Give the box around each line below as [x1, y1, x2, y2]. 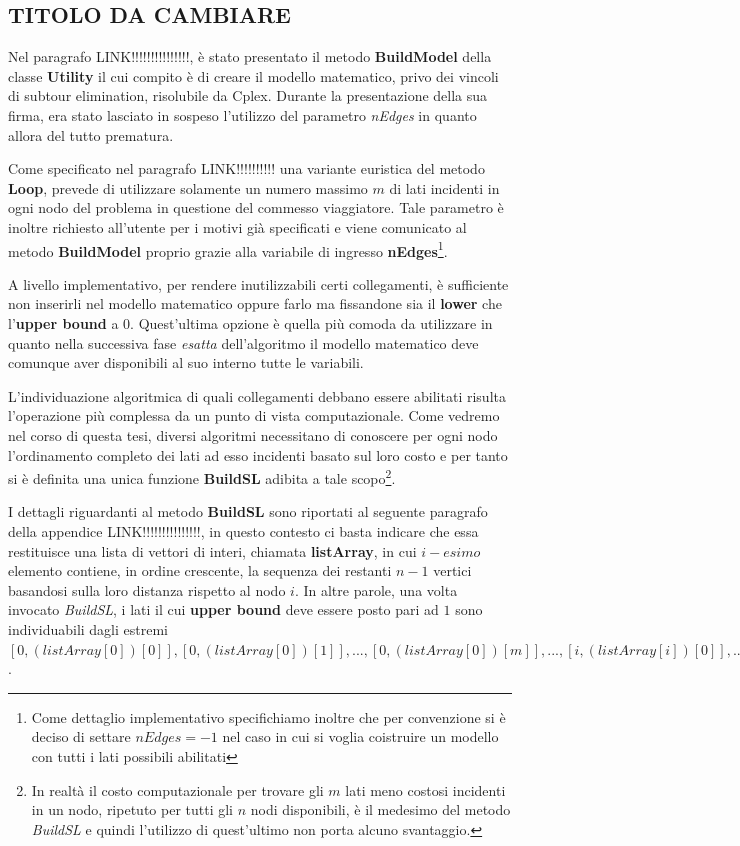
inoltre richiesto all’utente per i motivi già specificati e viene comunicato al [8, 216, 467, 237]
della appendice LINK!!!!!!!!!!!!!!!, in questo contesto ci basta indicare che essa [8, 520, 479, 541]
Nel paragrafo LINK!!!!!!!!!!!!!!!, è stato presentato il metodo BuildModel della [8, 46, 492, 67]
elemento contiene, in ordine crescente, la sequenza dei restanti [8, 560, 392, 581]
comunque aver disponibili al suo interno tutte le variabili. [8, 352, 364, 373]
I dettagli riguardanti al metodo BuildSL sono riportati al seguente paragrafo [8, 501, 488, 522]
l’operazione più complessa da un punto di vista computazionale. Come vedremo [8, 405, 500, 426]
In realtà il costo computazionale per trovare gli [31, 779, 324, 800]
